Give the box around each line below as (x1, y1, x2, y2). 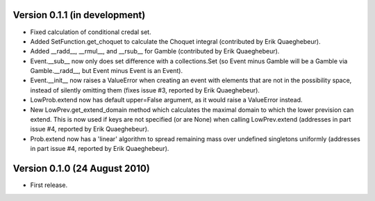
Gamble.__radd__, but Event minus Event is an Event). (30, 67, 183, 75)
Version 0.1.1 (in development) (12, 9, 146, 21)
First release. (30, 181, 68, 189)
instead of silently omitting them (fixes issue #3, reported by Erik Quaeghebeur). (30, 86, 260, 94)
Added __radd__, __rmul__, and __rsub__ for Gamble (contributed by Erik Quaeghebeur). (30, 47, 280, 56)
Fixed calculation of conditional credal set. (30, 28, 152, 36)
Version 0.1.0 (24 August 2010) (12, 163, 151, 175)
